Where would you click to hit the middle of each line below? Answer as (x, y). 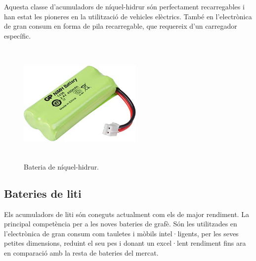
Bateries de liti (43, 193)
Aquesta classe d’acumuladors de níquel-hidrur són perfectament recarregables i (124, 6)
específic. (18, 35)
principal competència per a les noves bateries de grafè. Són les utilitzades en (121, 224)
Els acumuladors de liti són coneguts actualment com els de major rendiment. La (127, 214)
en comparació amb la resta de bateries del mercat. (81, 252)
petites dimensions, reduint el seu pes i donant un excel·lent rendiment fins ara (125, 243)
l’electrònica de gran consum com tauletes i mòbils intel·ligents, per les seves (121, 233)
